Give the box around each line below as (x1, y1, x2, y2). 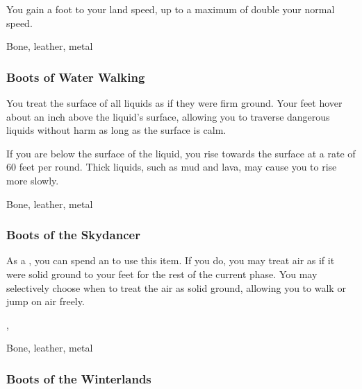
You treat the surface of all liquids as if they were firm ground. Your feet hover (6, 96, 343, 110)
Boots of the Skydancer (6, 226, 140, 243)
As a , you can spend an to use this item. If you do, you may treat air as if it (6, 253, 335, 268)
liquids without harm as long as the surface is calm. (6, 123, 227, 137)
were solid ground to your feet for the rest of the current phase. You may (6, 266, 318, 281)
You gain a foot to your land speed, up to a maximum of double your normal (6, 2, 335, 16)
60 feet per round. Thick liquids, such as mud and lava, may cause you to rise (6, 159, 337, 174)
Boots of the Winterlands (6, 370, 151, 387)
